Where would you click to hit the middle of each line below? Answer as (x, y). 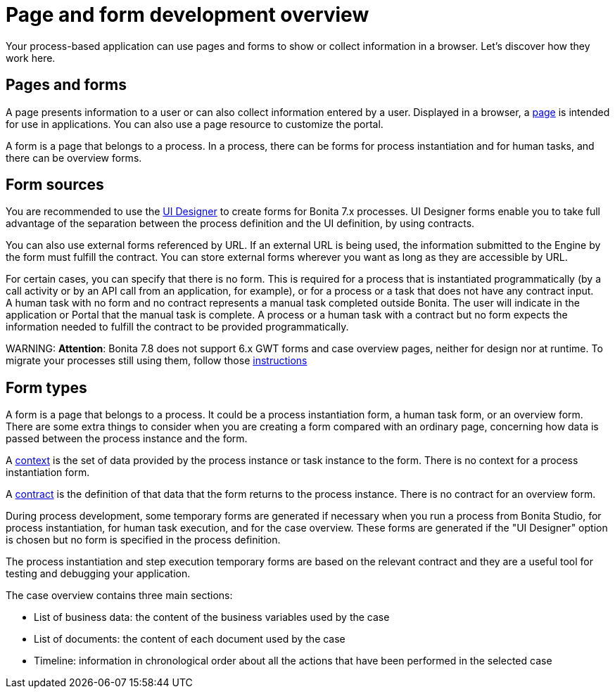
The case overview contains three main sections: (119, 596)
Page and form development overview (188, 15)
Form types (46, 387)
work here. (31, 58)
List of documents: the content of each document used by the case (190, 639)
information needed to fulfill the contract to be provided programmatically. (177, 327)
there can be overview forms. (74, 158)
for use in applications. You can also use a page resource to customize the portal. (195, 124)
